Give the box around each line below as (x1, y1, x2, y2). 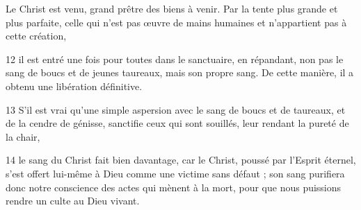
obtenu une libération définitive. (6, 78, 143, 93)
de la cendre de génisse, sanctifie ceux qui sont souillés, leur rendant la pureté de (6, 116, 349, 130)
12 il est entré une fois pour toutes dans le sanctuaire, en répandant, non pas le (6, 51, 344, 66)
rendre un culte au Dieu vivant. (6, 193, 140, 208)
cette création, (6, 28, 67, 43)
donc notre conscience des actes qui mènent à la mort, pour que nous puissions (6, 180, 342, 194)
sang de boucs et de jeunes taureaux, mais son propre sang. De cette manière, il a (6, 65, 354, 80)
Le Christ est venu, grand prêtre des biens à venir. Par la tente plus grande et (6, 1, 338, 15)
